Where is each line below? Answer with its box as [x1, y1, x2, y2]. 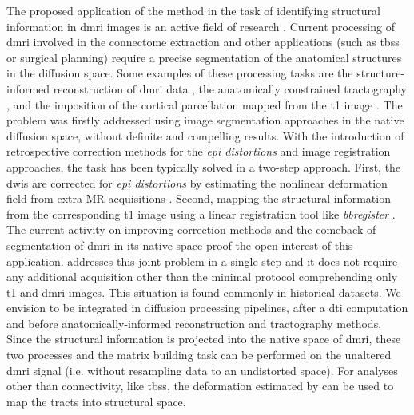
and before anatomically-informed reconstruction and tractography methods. [6, 314, 382, 331]
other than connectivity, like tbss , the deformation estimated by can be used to [6, 377, 394, 394]
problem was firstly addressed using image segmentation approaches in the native [6, 112, 404, 128]
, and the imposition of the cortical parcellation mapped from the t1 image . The [6, 96, 403, 113]
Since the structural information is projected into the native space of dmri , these [6, 330, 401, 347]
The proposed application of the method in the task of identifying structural [6, 2, 380, 18]
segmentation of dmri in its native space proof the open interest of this [6, 236, 353, 253]
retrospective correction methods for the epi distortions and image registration [6, 143, 391, 160]
